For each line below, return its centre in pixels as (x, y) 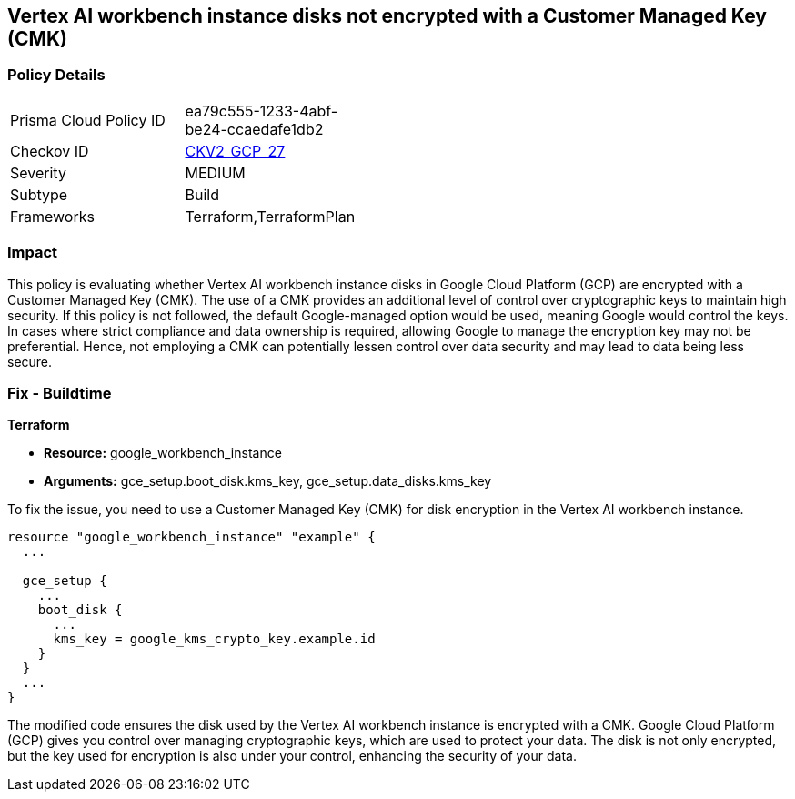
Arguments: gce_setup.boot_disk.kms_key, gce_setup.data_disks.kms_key (268, 481)
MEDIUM (215, 172)
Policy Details (56, 75)
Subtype (39, 194)
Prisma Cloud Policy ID (88, 120)
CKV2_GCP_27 (235, 151)
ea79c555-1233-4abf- (262, 111)
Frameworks (52, 216)
